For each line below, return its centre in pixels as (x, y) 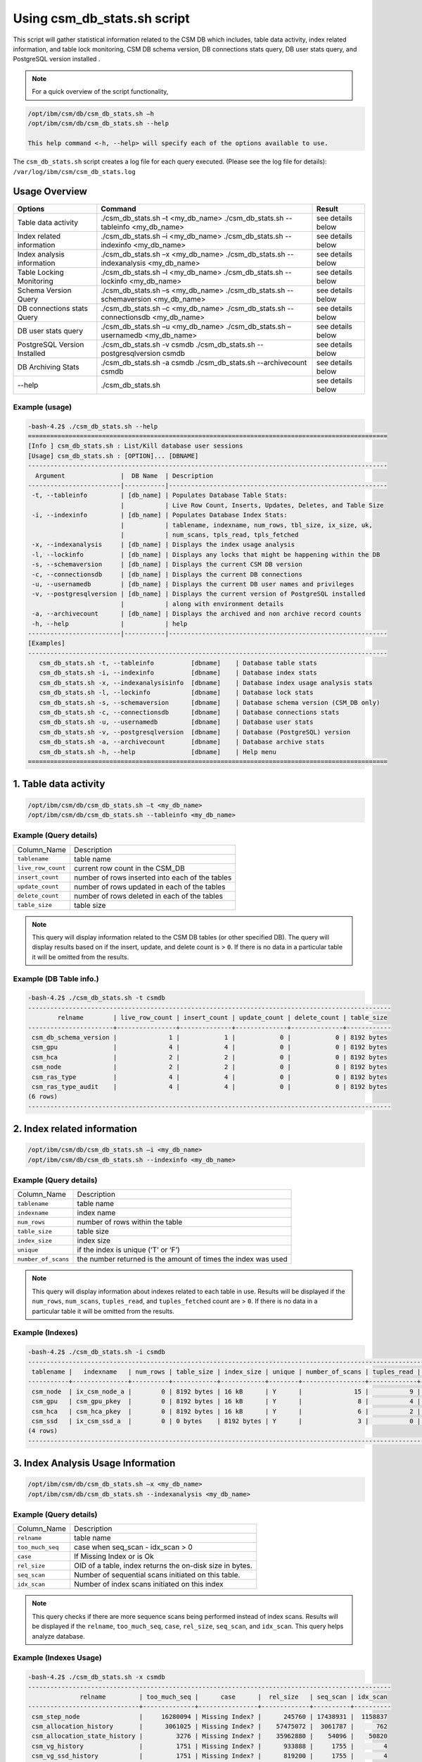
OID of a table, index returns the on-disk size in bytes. (163, 1566)
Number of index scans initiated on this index (149, 1584)
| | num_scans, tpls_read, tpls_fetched (210, 535)
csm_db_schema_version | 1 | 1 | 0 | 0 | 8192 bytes (210, 1037)
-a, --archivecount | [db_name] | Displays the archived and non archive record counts (197, 614)
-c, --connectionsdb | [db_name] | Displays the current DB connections (167, 574)
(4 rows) (43, 1431)
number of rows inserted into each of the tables (153, 877)
